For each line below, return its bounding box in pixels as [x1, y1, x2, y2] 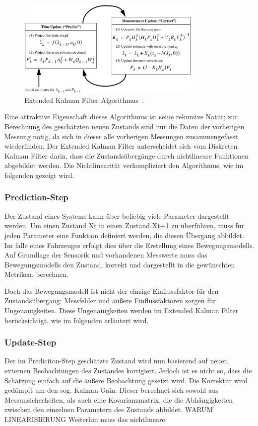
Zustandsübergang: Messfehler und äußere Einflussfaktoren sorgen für [4, 295, 216, 306]
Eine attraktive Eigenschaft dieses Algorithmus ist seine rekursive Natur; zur [4, 111, 238, 122]
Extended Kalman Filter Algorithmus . [24, 94, 144, 105]
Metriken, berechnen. [4, 269, 68, 279]
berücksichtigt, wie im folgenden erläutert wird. [4, 315, 149, 325]
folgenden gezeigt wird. [4, 170, 74, 180]
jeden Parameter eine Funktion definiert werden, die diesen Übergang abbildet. [4, 230, 244, 240]
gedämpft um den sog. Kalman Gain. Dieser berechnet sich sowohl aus [4, 385, 219, 395]
